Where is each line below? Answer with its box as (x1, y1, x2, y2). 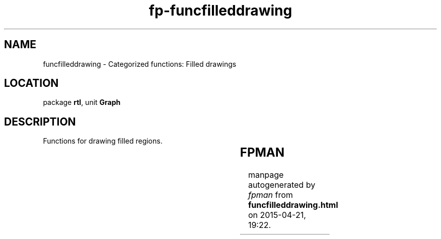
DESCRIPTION (4, 115, 76, 128)
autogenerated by (248, 180, 316, 190)
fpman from (248, 190, 293, 200)
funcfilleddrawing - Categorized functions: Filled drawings (43, 59, 237, 68)
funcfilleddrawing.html (248, 200, 338, 210)
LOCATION (4, 77, 59, 90)
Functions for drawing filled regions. (43, 137, 163, 146)
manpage (248, 170, 284, 180)
